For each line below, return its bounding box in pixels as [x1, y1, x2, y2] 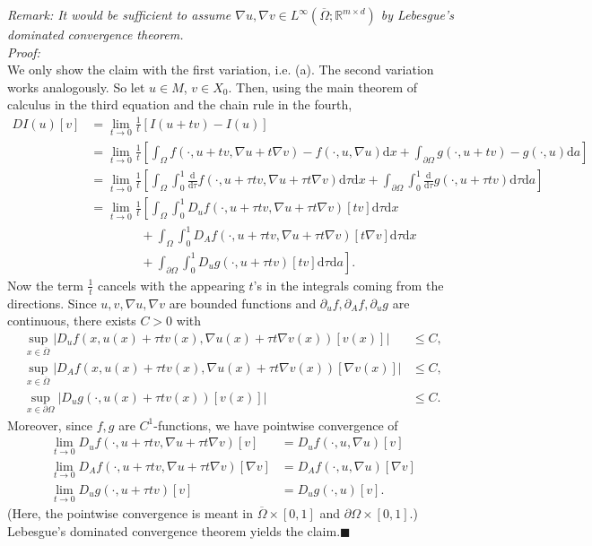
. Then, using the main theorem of [228, 77, 418, 96]
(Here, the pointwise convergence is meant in [7, 504, 253, 523]
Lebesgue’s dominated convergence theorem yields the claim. [7, 521, 341, 540]
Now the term [7, 275, 83, 294]
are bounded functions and [169, 293, 317, 312]
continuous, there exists [7, 311, 136, 330]
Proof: [7, 42, 40, 61]
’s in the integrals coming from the [253, 275, 444, 294]
